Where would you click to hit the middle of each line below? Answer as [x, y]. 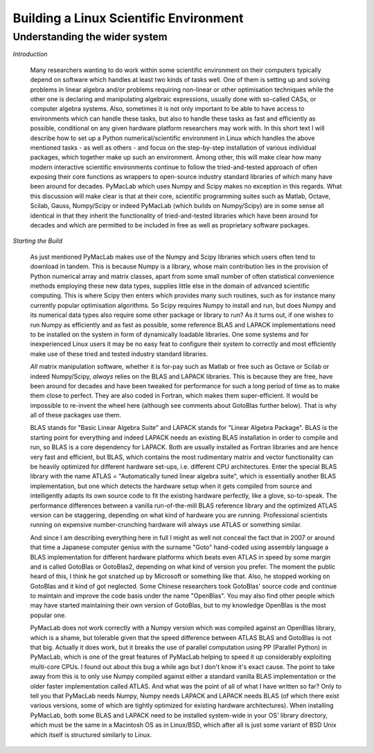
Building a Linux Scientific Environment [128, 18]
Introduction [30, 54]
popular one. [48, 615]
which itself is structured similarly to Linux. [91, 734]
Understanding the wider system [90, 37]
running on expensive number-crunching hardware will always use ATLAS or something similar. [166, 525]
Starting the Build [37, 241]
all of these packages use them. [75, 415]
